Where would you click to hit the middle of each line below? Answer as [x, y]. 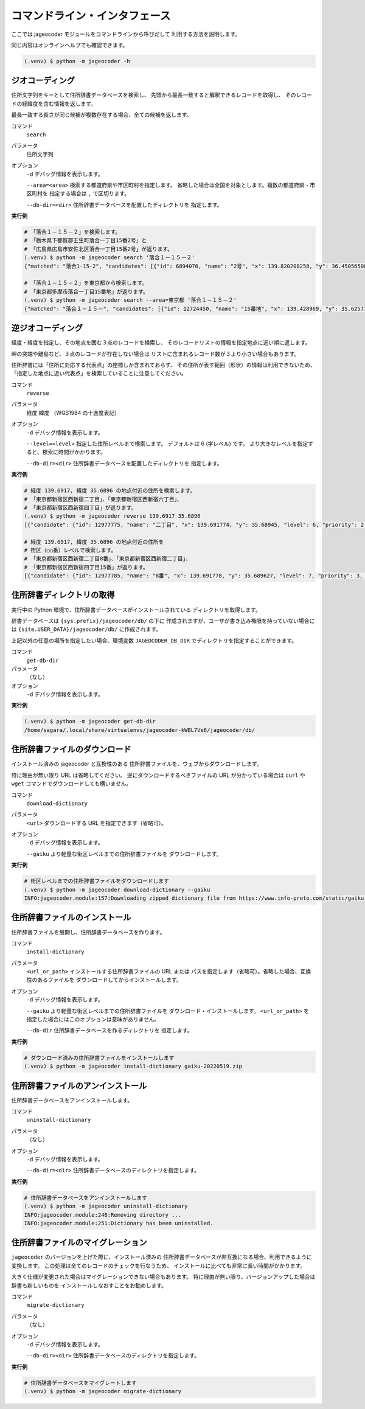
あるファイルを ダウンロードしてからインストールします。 [109, 980]
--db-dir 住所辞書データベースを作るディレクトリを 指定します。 [109, 1031]
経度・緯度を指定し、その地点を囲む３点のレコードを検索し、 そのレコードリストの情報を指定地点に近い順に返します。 [161, 343]
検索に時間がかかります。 [74, 452]
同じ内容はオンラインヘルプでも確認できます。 [70, 45]
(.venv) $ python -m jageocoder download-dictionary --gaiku [117, 889]
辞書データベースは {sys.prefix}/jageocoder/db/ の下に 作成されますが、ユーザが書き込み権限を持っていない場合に [163, 621]
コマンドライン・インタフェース [91, 16]
